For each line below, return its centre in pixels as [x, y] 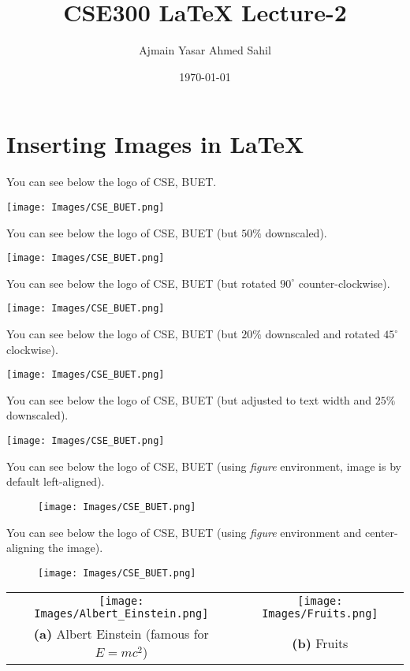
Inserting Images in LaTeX [155, 144]
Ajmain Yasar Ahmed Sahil [205, 50]
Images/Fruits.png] [320, 614]
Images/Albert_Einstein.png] [121, 614]
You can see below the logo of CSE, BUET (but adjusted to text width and [189, 399]
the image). [75, 548]
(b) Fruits [320, 643]
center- [382, 532]
